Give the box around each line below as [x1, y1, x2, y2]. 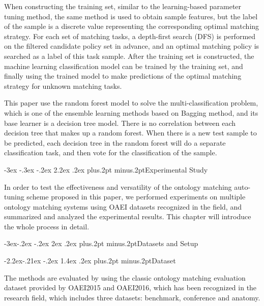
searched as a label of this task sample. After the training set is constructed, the [4, 50, 254, 61]
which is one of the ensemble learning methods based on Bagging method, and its [4, 107, 258, 118]
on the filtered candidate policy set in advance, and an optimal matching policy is [4, 41, 259, 51]
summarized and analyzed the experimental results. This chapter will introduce [4, 211, 251, 222]
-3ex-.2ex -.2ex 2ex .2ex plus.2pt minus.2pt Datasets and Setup [4, 238, 198, 249]
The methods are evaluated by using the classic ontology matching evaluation [4, 272, 246, 283]
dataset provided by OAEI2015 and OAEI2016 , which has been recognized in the [4, 282, 257, 293]
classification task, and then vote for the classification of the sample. [4, 147, 217, 158]
